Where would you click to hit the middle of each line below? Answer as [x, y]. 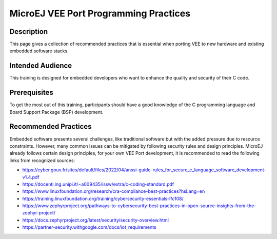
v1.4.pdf [31, 177]
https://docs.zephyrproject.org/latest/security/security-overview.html [96, 220]
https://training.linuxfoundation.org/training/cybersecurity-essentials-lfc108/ [103, 198]
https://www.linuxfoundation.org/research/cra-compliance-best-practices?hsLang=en [114, 191]
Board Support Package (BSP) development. [56, 112]
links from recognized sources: [42, 160]
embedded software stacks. [39, 51]
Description [29, 32]
